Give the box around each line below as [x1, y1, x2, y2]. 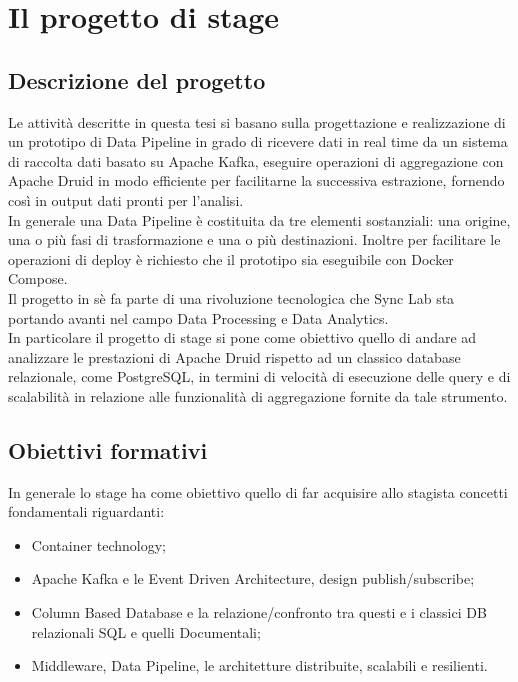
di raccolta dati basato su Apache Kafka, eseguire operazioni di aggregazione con [8, 150, 504, 171]
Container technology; [31, 534, 167, 555]
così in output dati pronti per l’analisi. [8, 189, 244, 210]
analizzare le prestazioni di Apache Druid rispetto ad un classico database [8, 346, 461, 367]
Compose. [8, 268, 68, 289]
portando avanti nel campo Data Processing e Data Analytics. [8, 307, 389, 328]
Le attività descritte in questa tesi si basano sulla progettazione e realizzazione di [8, 111, 506, 132]
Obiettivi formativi [8, 434, 208, 465]
